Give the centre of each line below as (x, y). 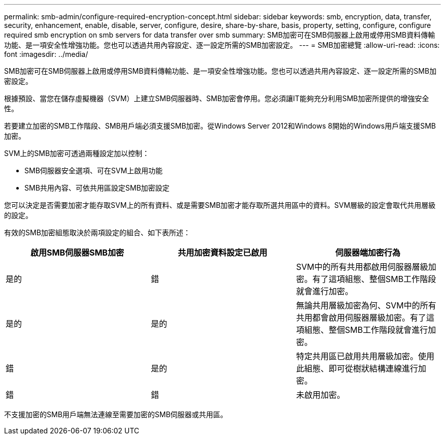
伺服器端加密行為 (368, 253)
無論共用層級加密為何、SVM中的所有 (366, 305)
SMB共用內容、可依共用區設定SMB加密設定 (97, 188)
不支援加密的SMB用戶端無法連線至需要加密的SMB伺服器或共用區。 (116, 414)
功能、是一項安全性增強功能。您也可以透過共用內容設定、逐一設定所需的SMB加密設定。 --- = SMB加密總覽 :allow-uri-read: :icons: (222, 45)
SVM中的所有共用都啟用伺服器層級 (362, 267)
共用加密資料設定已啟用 (222, 253)
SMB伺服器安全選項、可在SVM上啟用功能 (94, 170)
